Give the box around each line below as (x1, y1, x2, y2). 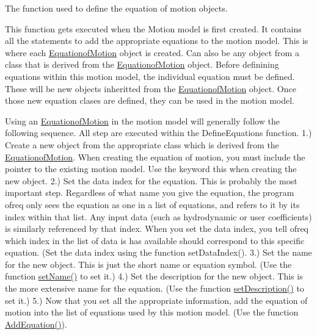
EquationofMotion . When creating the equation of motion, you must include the (5, 150, 305, 163)
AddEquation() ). (5, 317, 67, 330)
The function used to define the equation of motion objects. (5, 2, 228, 14)
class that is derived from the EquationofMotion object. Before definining (5, 58, 279, 71)
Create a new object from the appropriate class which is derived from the (5, 138, 279, 151)
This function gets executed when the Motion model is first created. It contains (5, 22, 302, 35)
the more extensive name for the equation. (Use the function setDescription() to (5, 282, 304, 295)
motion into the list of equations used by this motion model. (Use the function (5, 306, 299, 319)
